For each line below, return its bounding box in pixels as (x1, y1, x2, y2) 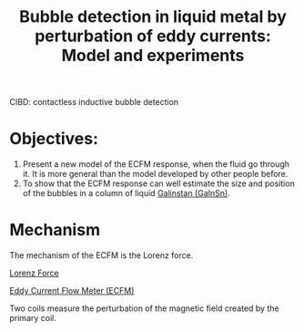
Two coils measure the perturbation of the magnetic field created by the (9, 303, 279, 314)
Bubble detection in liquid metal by (19, 6, 287, 27)
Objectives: (9, 129, 98, 150)
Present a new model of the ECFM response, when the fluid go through (22, 159, 289, 170)
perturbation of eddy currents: (35, 26, 271, 47)
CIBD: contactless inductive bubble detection (9, 97, 179, 108)
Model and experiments (61, 46, 245, 66)
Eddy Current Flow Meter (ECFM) (9, 285, 135, 296)
